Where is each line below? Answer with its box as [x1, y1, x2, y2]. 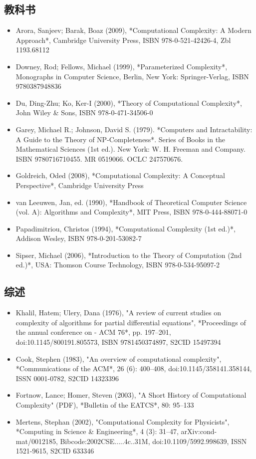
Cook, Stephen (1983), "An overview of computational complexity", [15, 353, 222, 364]
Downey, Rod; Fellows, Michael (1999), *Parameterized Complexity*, [15, 61, 228, 71]
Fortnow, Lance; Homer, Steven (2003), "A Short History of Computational [15, 390, 247, 400]
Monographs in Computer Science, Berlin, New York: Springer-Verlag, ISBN [15, 71, 249, 81]
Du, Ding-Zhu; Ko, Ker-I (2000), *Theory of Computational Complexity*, [15, 97, 242, 108]
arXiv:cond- [181, 426, 217, 437]
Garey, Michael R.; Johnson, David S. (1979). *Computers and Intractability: [15, 124, 253, 134]
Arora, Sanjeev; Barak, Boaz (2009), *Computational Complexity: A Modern [15, 25, 252, 35]
